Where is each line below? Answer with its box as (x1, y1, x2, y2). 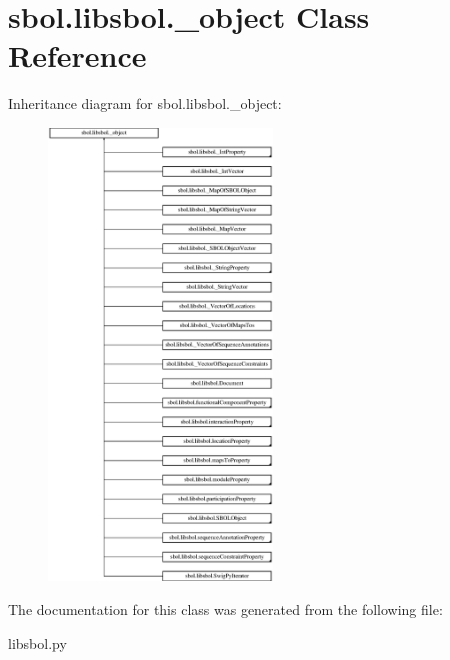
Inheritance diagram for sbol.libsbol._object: (8, 93, 282, 114)
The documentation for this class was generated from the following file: (8, 599, 443, 620)
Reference (8, 35, 147, 76)
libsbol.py (8, 632, 67, 653)
